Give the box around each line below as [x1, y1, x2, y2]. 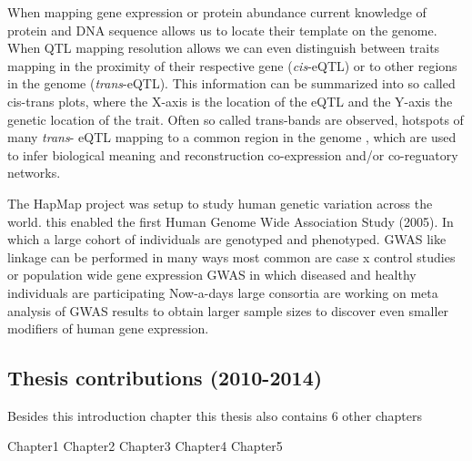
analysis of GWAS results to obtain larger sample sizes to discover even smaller [7, 301, 449, 320]
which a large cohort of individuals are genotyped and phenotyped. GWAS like [7, 230, 447, 249]
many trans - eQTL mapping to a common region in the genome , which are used [7, 128, 457, 147]
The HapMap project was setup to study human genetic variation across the [7, 193, 433, 212]
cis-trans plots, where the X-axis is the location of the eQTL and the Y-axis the [7, 91, 453, 110]
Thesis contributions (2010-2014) [7, 364, 323, 392]
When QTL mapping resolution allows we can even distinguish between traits [7, 38, 440, 57]
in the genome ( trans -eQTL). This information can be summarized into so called [7, 74, 456, 93]
